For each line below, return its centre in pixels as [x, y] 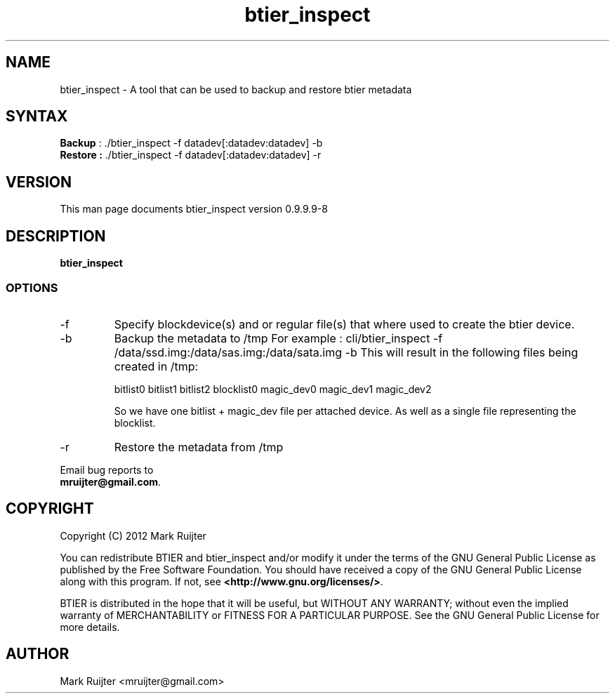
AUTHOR [38, 654]
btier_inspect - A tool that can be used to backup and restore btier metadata [236, 89]
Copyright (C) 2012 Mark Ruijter [133, 535]
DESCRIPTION [56, 236]
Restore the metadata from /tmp [199, 447]
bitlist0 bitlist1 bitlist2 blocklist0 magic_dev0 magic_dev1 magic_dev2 [273, 389]
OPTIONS [32, 287]
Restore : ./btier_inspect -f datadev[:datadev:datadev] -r [191, 155]
